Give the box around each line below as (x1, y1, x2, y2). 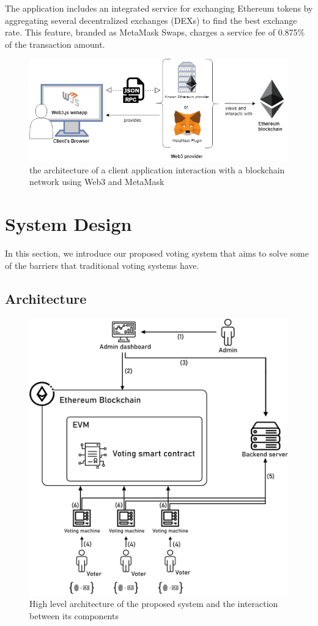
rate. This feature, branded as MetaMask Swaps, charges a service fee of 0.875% (5, 26, 305, 39)
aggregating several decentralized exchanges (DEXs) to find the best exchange (5, 13, 297, 26)
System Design (5, 211, 132, 236)
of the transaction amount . (5, 37, 105, 50)
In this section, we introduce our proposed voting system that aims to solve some (5, 247, 309, 260)
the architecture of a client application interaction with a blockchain (29, 163, 285, 176)
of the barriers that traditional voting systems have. (5, 258, 199, 271)
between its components (29, 609, 119, 622)
